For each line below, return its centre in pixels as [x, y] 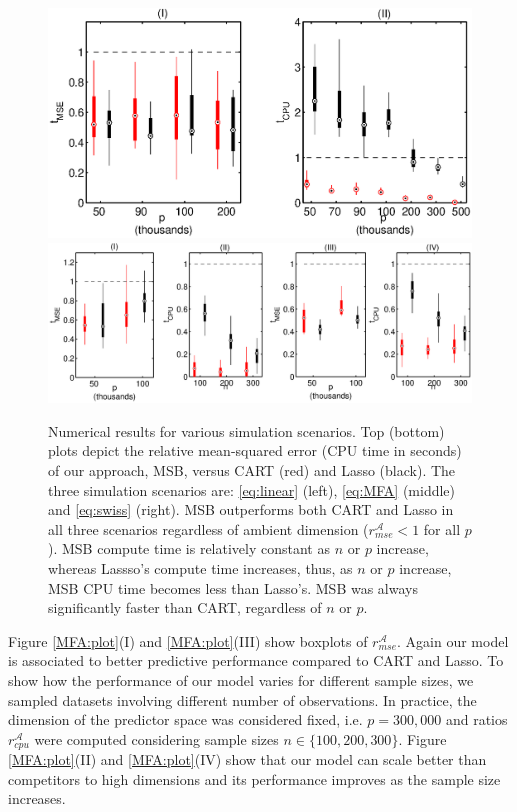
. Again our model [453, 640]
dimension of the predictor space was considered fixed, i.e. [185, 719]
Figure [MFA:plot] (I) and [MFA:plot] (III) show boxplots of [188, 640]
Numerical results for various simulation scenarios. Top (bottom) [246, 430]
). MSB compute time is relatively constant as [189, 548]
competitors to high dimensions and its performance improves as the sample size [254, 778]
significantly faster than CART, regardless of [185, 607]
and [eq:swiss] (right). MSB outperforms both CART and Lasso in [251, 509]
